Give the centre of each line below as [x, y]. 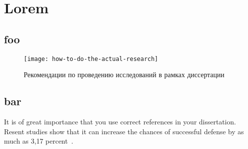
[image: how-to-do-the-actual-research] [91, 59]
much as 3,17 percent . [39, 141]
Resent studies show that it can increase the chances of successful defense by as [124, 131]
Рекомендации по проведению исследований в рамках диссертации [124, 74]
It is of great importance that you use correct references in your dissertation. [120, 122]
